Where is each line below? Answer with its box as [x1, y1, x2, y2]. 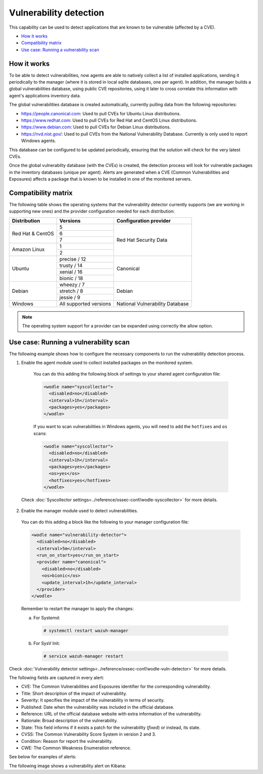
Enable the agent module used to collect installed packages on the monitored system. [21, 360, 193, 366]
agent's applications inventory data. [9, 92, 81, 98]
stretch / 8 [59, 288, 83, 294]
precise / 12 [59, 255, 86, 262]
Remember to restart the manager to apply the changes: [21, 606, 134, 612]
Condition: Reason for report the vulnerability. [21, 738, 113, 744]
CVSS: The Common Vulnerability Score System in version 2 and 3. [21, 731, 156, 737]
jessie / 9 [59, 294, 80, 301]
